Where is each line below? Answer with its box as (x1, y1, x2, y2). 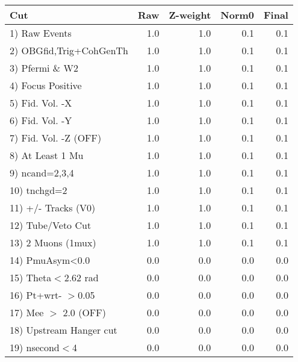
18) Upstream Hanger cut (10, 323, 117, 337)
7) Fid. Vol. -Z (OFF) (10, 131, 102, 145)
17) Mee (10, 305, 44, 319)
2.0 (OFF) (63, 305, 106, 319)
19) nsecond (10, 340, 60, 354)
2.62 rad (64, 270, 99, 284)
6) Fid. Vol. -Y (10, 113, 72, 127)
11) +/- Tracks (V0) (10, 201, 96, 214)
